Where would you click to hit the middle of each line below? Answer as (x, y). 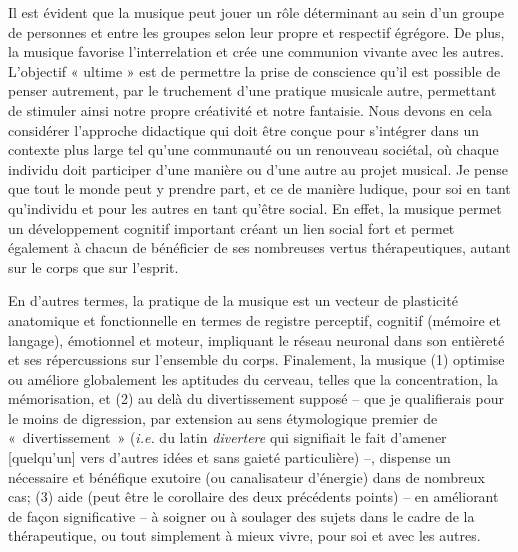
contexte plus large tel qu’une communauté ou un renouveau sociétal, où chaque (253, 149)
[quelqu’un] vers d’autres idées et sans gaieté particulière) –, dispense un (229, 457)
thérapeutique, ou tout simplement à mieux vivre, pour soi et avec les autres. (244, 535)
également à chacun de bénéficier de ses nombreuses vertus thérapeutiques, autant (259, 247)
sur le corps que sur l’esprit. (93, 266)
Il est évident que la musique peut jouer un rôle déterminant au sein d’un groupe (256, 12)
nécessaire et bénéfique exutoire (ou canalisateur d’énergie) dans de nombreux (246, 476)
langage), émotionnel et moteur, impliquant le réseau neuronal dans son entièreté (256, 339)
